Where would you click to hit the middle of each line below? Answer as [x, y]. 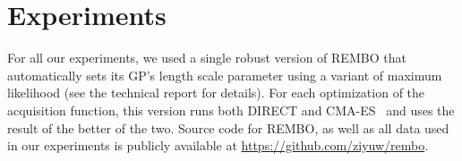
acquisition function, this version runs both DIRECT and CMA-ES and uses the [231, 110]
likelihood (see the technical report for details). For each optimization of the [216, 93]
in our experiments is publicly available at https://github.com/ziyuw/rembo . [218, 145]
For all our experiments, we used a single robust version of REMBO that [207, 58]
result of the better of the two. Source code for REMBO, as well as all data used [228, 127]
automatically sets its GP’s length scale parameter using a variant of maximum [225, 75]
